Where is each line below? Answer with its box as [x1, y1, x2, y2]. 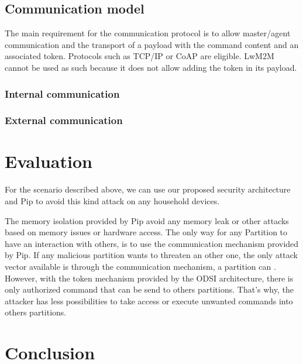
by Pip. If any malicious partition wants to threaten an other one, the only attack [5, 249, 298, 261]
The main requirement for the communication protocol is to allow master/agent [5, 27, 291, 39]
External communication [5, 113, 123, 128]
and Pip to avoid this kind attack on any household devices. [5, 194, 220, 207]
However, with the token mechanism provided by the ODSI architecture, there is [5, 272, 294, 284]
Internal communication [5, 86, 120, 101]
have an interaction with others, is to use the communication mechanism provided [5, 237, 299, 249]
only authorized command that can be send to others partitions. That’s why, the [5, 283, 294, 296]
